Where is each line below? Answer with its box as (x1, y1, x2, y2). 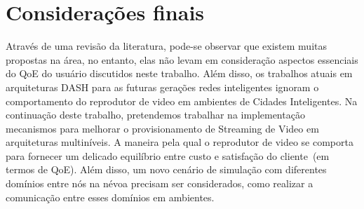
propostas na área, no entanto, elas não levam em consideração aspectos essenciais (6, 52, 358, 67)
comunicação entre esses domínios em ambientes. (6, 189, 215, 204)
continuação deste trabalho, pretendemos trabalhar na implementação (6, 107, 305, 122)
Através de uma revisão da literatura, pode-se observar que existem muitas (6, 39, 327, 53)
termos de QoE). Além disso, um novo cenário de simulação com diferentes (6, 162, 327, 177)
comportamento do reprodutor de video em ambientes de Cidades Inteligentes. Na (6, 93, 358, 108)
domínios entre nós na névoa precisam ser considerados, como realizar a (6, 176, 314, 191)
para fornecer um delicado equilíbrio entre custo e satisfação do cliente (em (6, 148, 330, 163)
